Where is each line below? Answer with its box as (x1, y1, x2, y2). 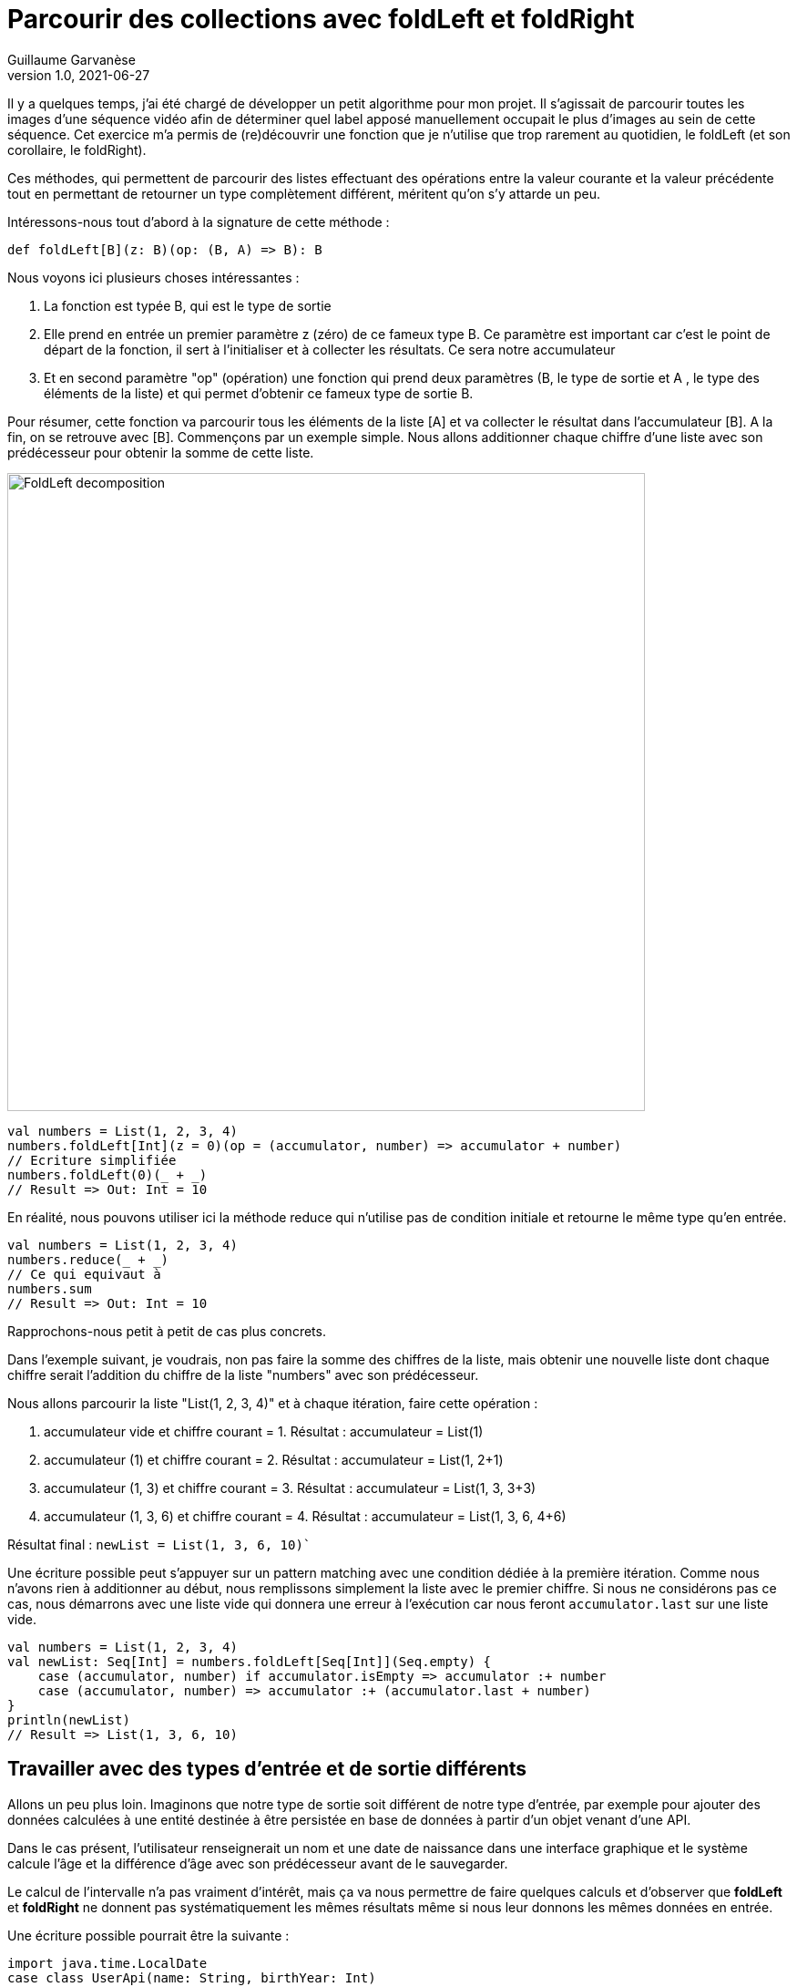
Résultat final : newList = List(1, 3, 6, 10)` (7, 1536, 312, 1552)
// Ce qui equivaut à (7, 1266, 161, 1282)
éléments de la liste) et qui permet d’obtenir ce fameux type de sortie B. (44, 385, 474, 401)
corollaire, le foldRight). (7, 141, 147, 158)
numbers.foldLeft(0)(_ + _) (7, 1167, 208, 1182)
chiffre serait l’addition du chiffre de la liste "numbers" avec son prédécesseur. (7, 1366, 479, 1383)
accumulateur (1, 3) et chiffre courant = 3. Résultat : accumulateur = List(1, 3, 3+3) (44, 1479, 536, 1496)
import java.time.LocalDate (7, 1955, 208, 1971)
